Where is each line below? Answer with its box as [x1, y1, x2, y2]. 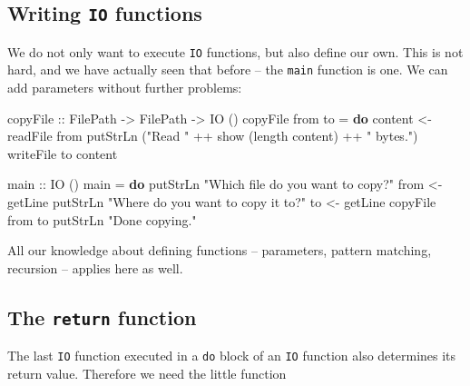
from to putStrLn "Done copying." [7, 210, 197, 229]
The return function [7, 302, 197, 331]
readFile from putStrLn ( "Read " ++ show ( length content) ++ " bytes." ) [7, 126, 418, 145]
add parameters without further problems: [7, 78, 242, 97]
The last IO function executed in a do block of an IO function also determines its [7, 346, 456, 365]
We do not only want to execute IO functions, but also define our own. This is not [7, 42, 464, 61]
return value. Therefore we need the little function [7, 363, 287, 382]
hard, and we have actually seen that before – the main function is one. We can [7, 60, 448, 79]
